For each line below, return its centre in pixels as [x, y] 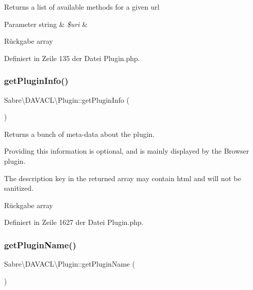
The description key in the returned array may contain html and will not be [123, 178]
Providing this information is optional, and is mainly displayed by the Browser [127, 151]
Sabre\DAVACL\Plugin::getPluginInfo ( [67, 99]
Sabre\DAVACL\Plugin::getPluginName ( [70, 264]
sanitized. [19, 188]
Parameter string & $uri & [46, 24]
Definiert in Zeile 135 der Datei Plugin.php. [72, 58]
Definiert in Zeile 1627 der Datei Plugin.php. [74, 222]
